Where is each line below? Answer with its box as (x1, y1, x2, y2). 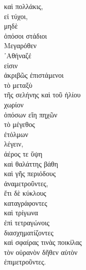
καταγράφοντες (4, 197, 47, 208)
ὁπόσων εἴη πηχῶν (4, 109, 57, 119)
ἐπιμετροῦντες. (4, 256, 46, 267)
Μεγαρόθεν (4, 40, 37, 51)
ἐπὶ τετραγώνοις (4, 217, 49, 228)
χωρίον (4, 99, 24, 109)
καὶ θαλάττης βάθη (4, 158, 58, 169)
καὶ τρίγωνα (4, 207, 38, 218)
